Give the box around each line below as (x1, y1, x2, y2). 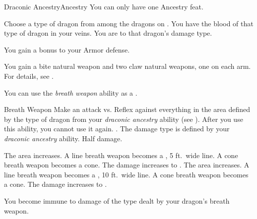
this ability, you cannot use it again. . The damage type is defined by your (4, 123, 230, 134)
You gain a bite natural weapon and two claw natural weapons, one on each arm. (4, 61, 251, 71)
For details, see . (4, 70, 54, 81)
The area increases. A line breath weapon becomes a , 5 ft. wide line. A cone (4, 150, 238, 160)
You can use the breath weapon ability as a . (4, 87, 137, 98)
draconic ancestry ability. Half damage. (4, 133, 123, 143)
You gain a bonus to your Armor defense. (4, 44, 130, 55)
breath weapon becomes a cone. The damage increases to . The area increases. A (4, 160, 250, 170)
